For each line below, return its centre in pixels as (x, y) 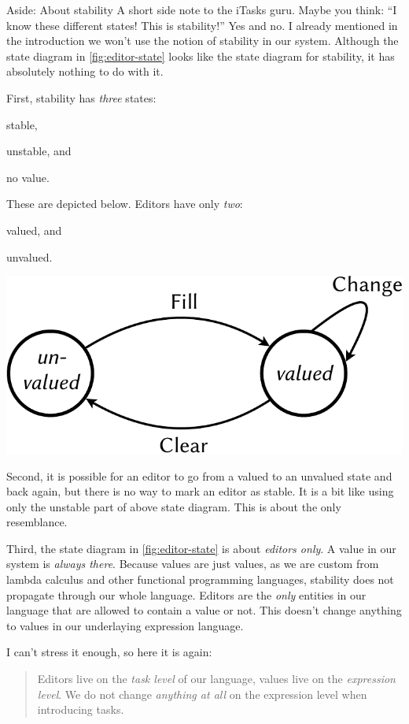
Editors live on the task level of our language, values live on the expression (216, 679)
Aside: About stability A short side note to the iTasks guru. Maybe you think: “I (202, 9)
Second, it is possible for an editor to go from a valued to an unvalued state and (199, 475)
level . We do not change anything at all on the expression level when (202, 694)
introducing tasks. (81, 709)
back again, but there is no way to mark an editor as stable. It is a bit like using (200, 491)
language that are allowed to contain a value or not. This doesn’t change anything (204, 610)
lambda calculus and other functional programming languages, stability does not (200, 579)
